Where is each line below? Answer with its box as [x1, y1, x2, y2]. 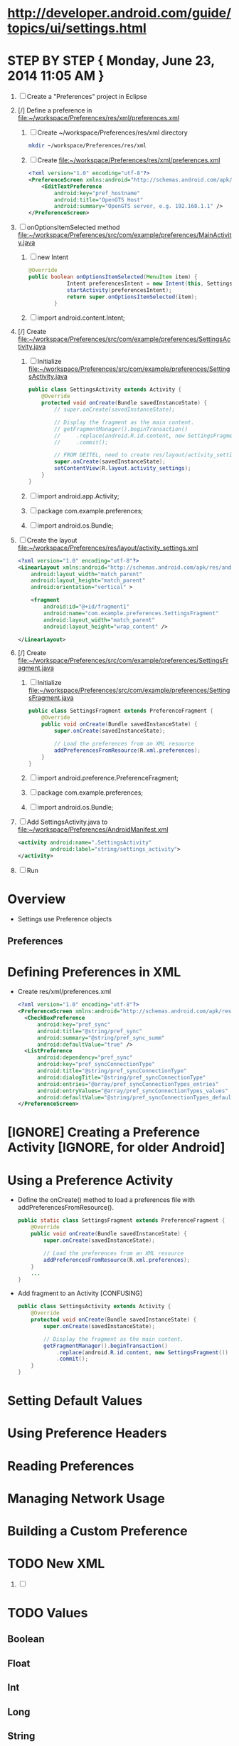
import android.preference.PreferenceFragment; [37, 774, 179, 783]
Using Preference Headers [7, 1426, 167, 1441]
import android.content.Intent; [37, 313, 126, 322]
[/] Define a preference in [17, 106, 92, 115]
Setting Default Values [7, 1393, 143, 1409]
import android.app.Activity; [37, 491, 119, 500]
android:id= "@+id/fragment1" [43, 603, 130, 610]
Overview [7, 892, 66, 907]
